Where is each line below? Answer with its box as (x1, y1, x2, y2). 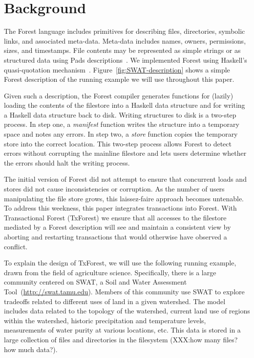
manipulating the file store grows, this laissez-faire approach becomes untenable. (4, 193, 244, 203)
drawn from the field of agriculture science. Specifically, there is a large (4, 267, 216, 277)
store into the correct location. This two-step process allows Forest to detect (4, 138, 232, 148)
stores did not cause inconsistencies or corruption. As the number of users (4, 184, 225, 194)
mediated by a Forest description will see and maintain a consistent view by (4, 222, 231, 232)
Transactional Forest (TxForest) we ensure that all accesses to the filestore (4, 212, 227, 222)
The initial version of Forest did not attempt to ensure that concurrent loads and (4, 174, 247, 184)
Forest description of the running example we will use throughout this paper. (4, 74, 234, 84)
